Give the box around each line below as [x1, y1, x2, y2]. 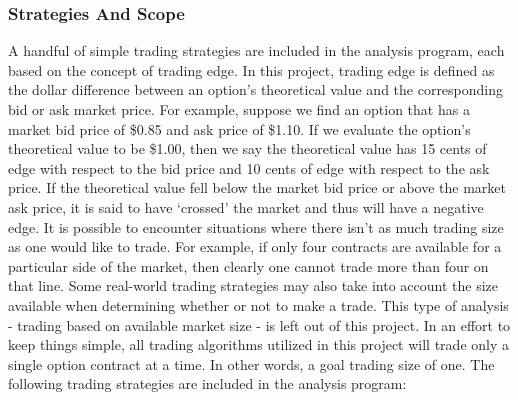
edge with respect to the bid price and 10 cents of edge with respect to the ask [8, 157, 490, 178]
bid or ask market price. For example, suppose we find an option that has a [8, 99, 470, 119]
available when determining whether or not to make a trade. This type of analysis [8, 294, 509, 315]
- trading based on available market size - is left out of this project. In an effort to [8, 314, 511, 335]
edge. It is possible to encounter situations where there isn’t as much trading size [8, 216, 504, 237]
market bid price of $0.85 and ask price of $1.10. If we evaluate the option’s [8, 118, 471, 139]
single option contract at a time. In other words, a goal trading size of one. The [8, 353, 495, 374]
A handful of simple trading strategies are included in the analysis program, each [8, 40, 505, 61]
